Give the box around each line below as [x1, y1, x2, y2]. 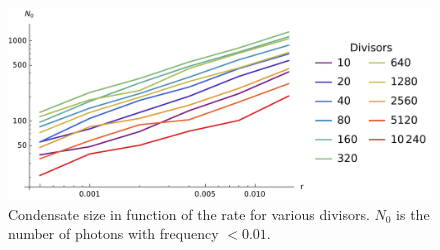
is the [396, 203, 430, 224]
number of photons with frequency [8, 223, 219, 244]
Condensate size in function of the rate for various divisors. [8, 203, 370, 224]
